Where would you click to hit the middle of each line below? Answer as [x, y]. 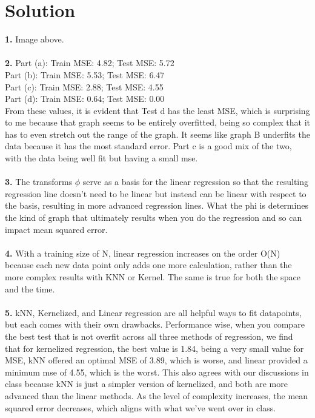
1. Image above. [35, 39]
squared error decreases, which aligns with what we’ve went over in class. [141, 407]
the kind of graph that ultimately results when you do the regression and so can [154, 217]
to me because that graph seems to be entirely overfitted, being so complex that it [157, 122]
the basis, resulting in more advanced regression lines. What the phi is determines [157, 205]
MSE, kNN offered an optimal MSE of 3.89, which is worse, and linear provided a [156, 360]
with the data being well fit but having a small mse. [101, 158]
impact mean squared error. [56, 229]
